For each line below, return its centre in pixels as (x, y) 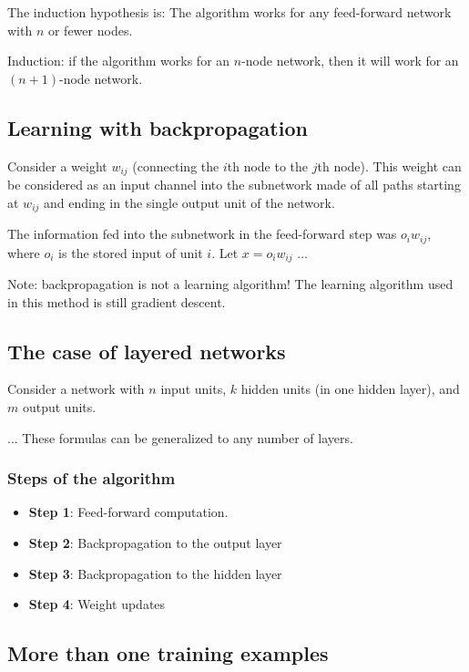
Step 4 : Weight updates (97, 604)
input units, (194, 389)
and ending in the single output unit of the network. (189, 202)
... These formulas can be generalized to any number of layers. (180, 437)
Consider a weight (57, 165)
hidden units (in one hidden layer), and (350, 389)
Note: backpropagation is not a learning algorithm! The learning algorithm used (230, 283)
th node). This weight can (389, 165)
